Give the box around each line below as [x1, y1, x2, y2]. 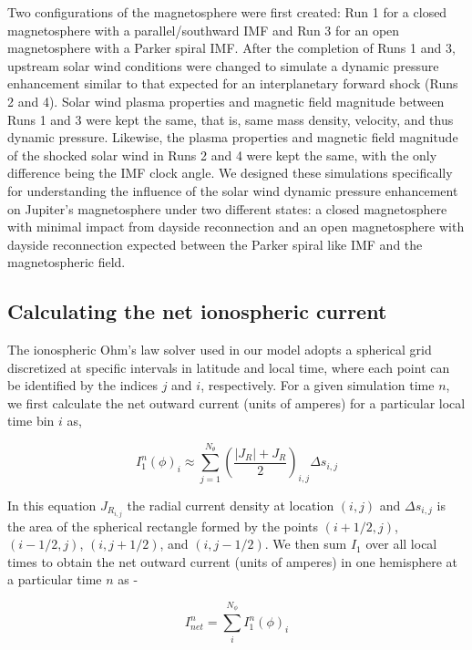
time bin [7, 411, 55, 430]
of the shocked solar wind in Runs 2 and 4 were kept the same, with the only [7, 145, 437, 164]
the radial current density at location [127, 495, 334, 514]
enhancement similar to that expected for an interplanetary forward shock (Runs [7, 74, 458, 93]
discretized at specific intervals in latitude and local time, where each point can [7, 357, 450, 377]
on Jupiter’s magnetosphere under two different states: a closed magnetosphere [7, 199, 447, 218]
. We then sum [264, 534, 347, 553]
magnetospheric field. [7, 253, 126, 272]
